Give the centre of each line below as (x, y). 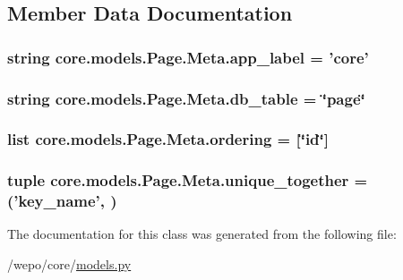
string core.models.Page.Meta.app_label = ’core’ (188, 57)
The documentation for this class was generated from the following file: (202, 234)
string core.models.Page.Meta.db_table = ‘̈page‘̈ (186, 98)
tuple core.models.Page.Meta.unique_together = (188, 180)
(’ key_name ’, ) (62, 201)
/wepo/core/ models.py (69, 264)
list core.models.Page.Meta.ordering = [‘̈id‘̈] (168, 139)
